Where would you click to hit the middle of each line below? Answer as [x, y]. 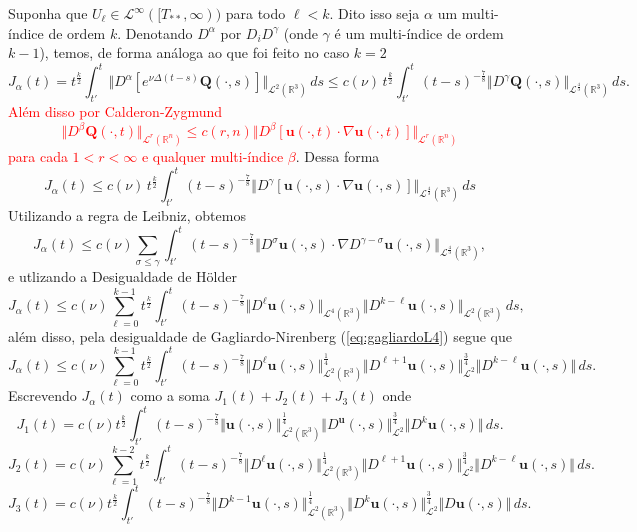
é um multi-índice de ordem [419, 32]
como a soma [170, 395]
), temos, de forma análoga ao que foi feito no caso [194, 52]
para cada [38, 156]
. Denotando [155, 32]
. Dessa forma [337, 156]
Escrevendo [42, 395]
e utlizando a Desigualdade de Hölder [122, 276]
